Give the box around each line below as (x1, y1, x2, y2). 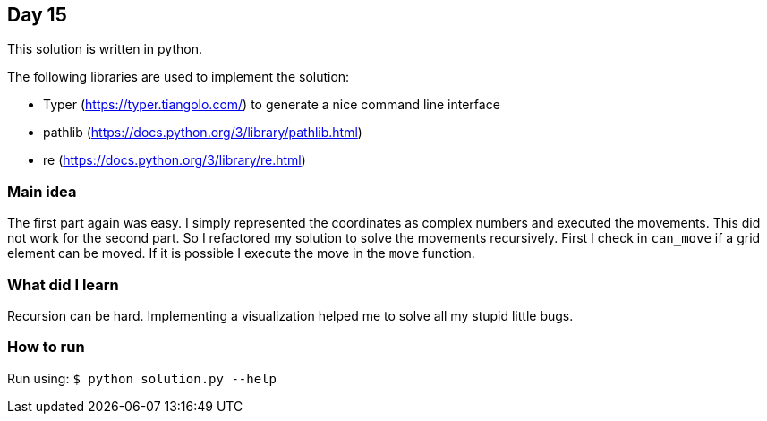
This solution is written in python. (7, 41, 202, 57)
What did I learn (7, 275, 119, 294)
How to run (7, 338, 85, 357)
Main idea (7, 182, 77, 201)
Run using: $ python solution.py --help (7, 370, 277, 386)
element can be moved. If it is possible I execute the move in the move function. (7, 245, 475, 262)
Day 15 (7, 4, 67, 26)
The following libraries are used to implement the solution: (7, 69, 350, 85)
